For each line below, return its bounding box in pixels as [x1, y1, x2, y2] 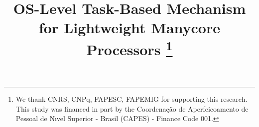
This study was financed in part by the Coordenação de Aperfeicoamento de [15, 103, 249, 114]
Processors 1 [86, 37, 173, 59]
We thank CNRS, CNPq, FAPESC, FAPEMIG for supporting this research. [15, 94, 248, 104]
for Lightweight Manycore [38, 17, 220, 38]
